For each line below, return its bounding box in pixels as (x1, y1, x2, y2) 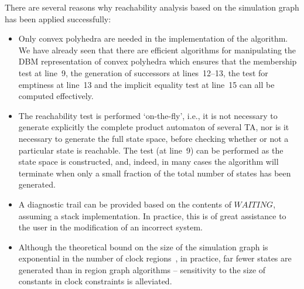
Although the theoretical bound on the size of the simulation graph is (18, 240, 268, 253)
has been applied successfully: (5, 12, 111, 25)
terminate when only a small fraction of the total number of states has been (18, 166, 291, 179)
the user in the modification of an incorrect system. (18, 221, 203, 233)
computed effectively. (18, 90, 94, 102)
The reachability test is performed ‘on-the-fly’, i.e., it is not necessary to (18, 109, 278, 121)
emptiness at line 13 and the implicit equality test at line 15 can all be (18, 78, 275, 90)
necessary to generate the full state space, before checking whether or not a (18, 132, 289, 144)
